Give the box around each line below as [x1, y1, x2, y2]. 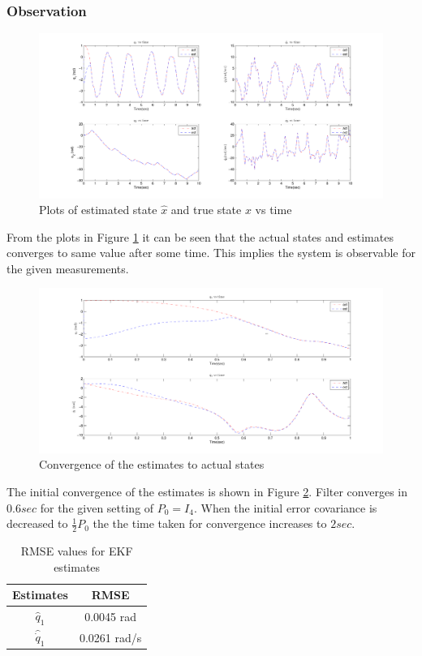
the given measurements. [6, 259, 129, 277]
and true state [170, 201, 242, 218]
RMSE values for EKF [20, 542, 133, 559]
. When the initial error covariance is [193, 499, 377, 516]
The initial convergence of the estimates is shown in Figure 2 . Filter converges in [6, 482, 408, 500]
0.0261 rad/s [79, 628, 142, 645]
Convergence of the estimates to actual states [39, 456, 265, 473]
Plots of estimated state [39, 201, 157, 218]
